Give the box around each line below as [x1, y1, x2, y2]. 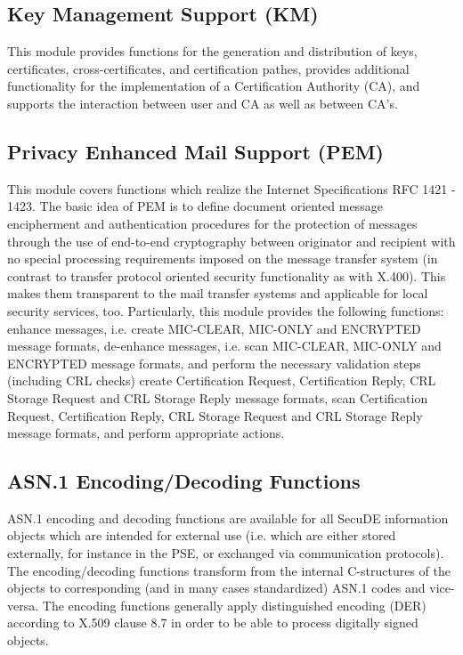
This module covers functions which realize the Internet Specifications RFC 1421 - [7, 179, 456, 198]
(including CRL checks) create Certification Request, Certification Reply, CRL [7, 371, 436, 390]
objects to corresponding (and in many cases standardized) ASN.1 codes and [7, 578, 426, 597]
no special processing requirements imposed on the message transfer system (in [7, 249, 438, 268]
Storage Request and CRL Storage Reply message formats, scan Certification [7, 388, 428, 407]
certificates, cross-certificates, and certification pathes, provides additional [7, 59, 410, 77]
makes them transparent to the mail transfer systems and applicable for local [7, 284, 428, 303]
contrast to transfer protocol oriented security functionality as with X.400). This [7, 266, 446, 285]
